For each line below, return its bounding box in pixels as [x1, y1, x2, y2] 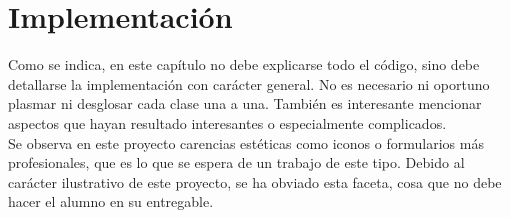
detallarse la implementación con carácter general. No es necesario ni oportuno [8, 73, 490, 94]
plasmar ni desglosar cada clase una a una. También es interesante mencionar [8, 93, 482, 114]
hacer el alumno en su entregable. [8, 191, 214, 212]
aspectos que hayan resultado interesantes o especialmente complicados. [8, 112, 447, 133]
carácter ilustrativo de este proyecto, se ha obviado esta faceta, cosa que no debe [8, 171, 502, 192]
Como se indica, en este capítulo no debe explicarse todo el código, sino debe [8, 54, 480, 75]
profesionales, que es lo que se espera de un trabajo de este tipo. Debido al [8, 152, 465, 173]
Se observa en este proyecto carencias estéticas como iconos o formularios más [8, 132, 484, 153]
